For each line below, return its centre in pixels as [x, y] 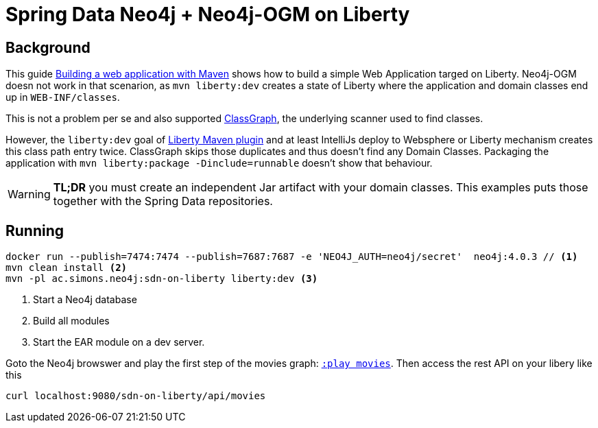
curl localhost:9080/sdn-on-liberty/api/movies [136, 396]
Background [48, 47]
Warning [29, 194]
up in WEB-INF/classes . [63, 97]
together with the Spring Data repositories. [163, 201]
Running [35, 230]
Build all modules [71, 321]
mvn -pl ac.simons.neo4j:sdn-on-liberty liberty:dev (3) [162, 279]
